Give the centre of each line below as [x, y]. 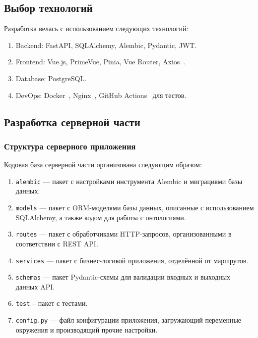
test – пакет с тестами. [52, 303]
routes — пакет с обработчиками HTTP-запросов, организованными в [124, 234]
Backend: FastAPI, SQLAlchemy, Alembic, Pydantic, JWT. [106, 45]
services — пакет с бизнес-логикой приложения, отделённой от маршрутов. [132, 260]
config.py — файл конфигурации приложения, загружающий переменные [129, 320]
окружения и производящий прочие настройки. [87, 329]
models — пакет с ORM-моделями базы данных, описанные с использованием [135, 208]
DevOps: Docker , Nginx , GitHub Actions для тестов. [101, 95]
